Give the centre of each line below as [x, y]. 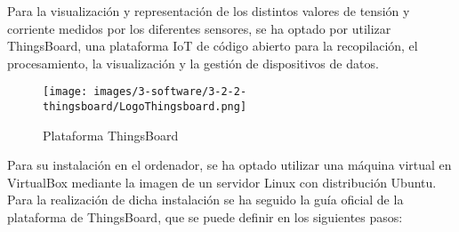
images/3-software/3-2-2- [170, 92]
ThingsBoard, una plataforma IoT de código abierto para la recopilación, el [213, 46]
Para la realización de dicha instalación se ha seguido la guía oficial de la [205, 200]
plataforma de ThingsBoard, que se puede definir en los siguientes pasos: [205, 217]
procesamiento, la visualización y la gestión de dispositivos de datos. [193, 63]
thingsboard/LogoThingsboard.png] [145, 107]
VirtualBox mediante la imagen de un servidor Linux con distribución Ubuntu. [222, 182]
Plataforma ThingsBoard [111, 135]
